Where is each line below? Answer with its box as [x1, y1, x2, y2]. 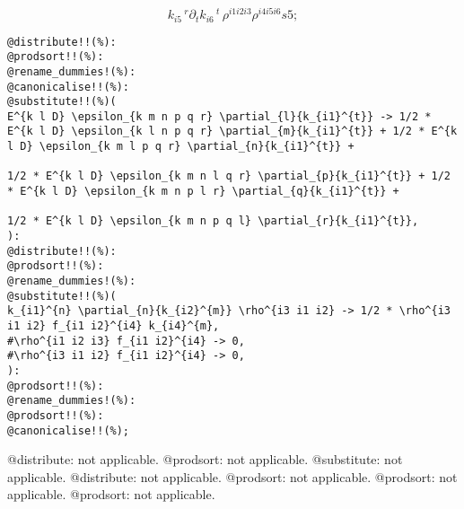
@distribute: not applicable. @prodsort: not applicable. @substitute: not [7, 450, 403, 469]
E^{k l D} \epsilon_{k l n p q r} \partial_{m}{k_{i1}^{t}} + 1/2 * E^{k [7, 125, 458, 138]
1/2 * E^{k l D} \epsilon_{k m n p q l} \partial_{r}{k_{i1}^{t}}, [7, 215, 419, 228]
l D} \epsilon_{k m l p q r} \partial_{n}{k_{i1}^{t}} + [7, 140, 355, 154]
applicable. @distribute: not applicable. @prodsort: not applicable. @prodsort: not [7, 467, 458, 486]
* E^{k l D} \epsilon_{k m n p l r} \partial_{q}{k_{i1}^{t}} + [7, 185, 399, 198]
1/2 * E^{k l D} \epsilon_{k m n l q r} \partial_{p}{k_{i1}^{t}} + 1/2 [7, 170, 451, 183]
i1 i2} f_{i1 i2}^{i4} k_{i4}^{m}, [7, 320, 220, 332]
